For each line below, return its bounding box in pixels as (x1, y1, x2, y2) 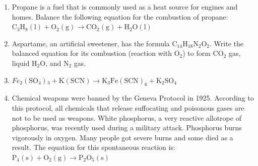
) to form (182, 48, 211, 58)
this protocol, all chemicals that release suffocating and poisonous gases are (12, 102, 244, 113)
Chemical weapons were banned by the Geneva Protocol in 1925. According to (12, 93, 254, 103)
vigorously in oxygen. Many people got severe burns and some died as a (12, 132, 233, 142)
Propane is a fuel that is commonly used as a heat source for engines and (12, 2, 238, 12)
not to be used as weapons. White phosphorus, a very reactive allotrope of (12, 112, 241, 123)
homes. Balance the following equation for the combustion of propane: (12, 11, 228, 22)
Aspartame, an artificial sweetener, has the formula (12, 38, 170, 48)
